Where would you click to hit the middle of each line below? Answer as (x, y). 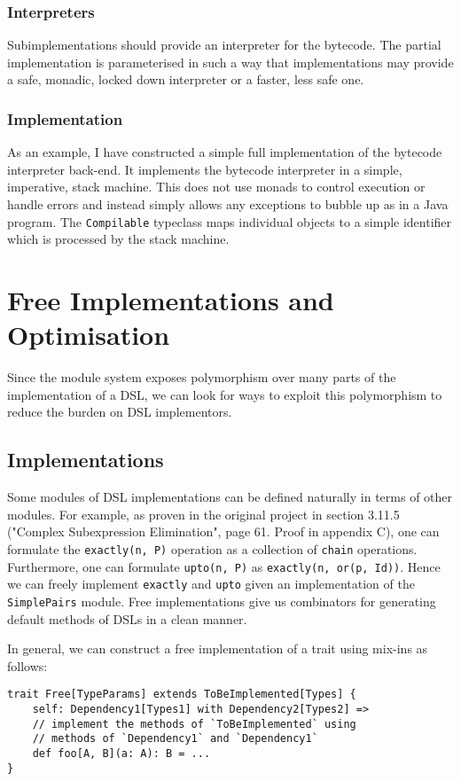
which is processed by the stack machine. (118, 239)
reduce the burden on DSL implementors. (120, 412)
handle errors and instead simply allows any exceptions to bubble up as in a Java (228, 204)
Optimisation (89, 335)
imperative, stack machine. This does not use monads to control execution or (216, 187)
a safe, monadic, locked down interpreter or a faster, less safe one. (186, 79)
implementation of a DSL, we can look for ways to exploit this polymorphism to (225, 394)
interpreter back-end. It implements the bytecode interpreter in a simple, (205, 169)
